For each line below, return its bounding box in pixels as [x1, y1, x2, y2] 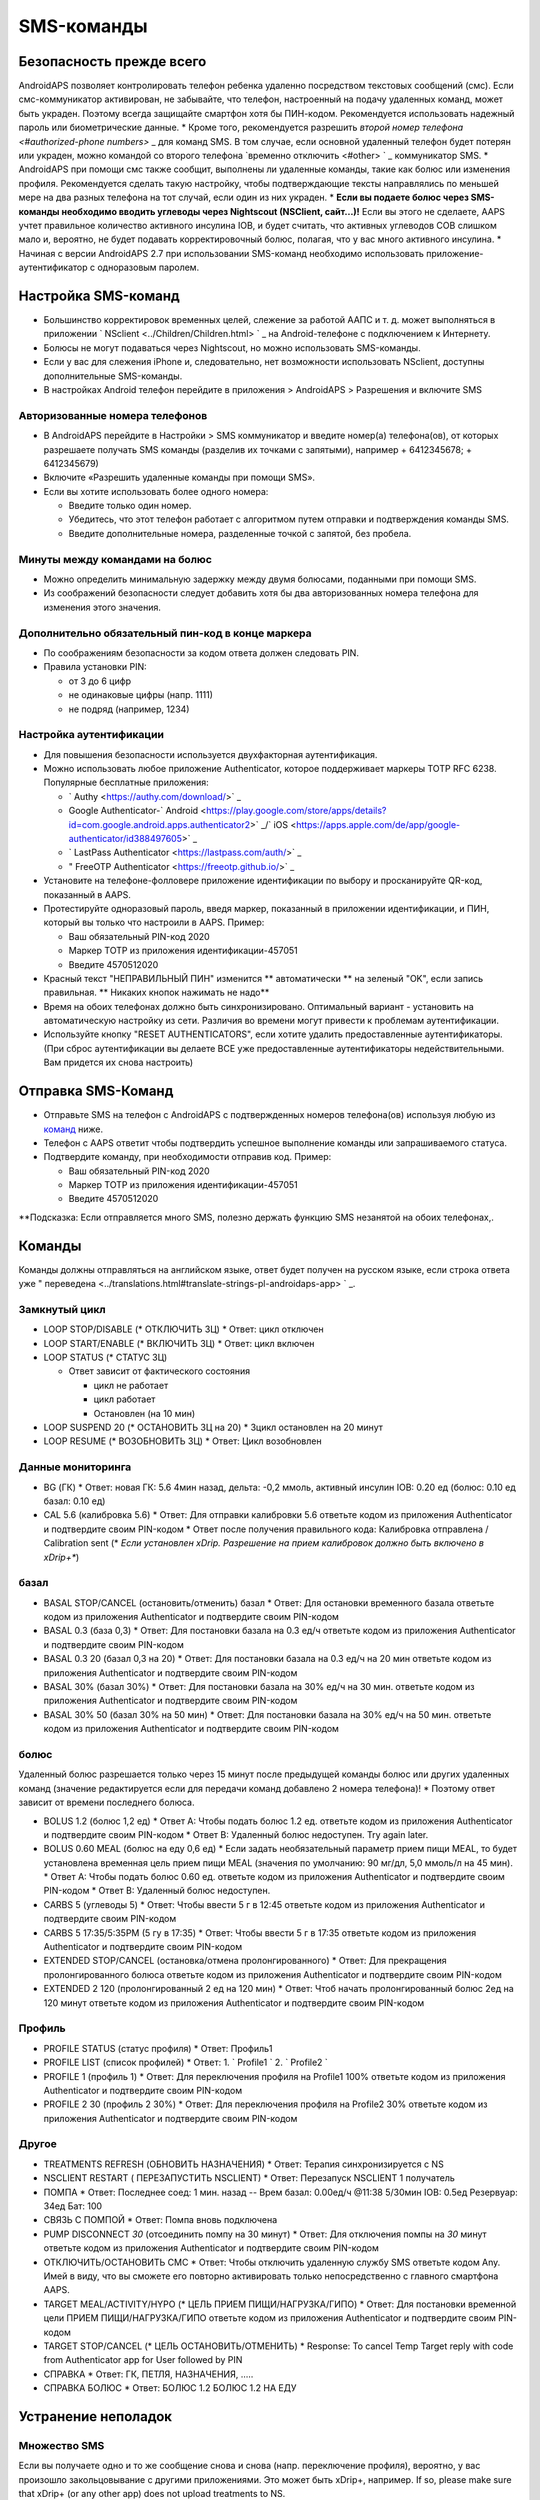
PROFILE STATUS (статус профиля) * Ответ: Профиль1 [43, 2042, 274, 2054]
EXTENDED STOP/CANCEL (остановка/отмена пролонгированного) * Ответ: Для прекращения [43, 1955, 447, 1967]
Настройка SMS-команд [18, 287, 180, 304]
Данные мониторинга [18, 1460, 132, 1474]
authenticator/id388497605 [68, 832, 182, 844]
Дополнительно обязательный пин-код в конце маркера [18, 626, 312, 640]
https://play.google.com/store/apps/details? [206, 805, 387, 817]
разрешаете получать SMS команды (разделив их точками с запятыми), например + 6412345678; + [43, 443, 472, 455]
